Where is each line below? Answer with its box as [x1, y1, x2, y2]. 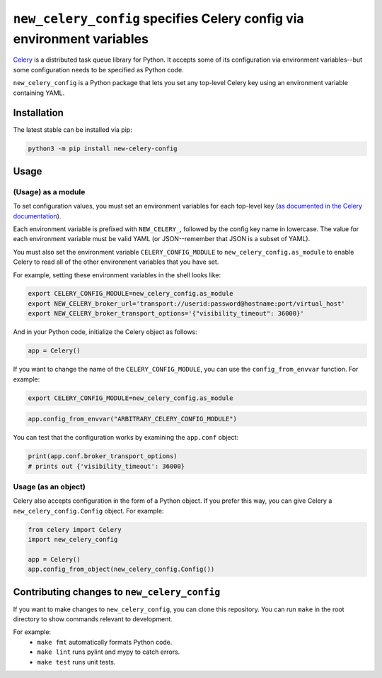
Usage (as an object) [13, 482, 86, 491]
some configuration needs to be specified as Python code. [13, 65, 184, 74]
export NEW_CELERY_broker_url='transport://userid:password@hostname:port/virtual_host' [28, 299, 346, 308]
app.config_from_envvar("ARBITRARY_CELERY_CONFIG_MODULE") [28, 415, 237, 423]
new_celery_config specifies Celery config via [13, 11, 304, 26]
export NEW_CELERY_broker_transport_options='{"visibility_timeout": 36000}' [28, 309, 304, 318]
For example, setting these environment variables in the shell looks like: [13, 270, 221, 279]
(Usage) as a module [13, 187, 86, 196]
